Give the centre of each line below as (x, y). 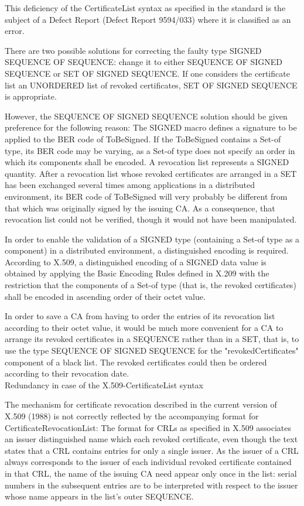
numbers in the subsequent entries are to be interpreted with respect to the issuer (151, 485)
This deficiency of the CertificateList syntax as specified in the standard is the (145, 8)
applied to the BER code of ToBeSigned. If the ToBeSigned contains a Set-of (143, 139)
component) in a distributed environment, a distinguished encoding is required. (147, 250)
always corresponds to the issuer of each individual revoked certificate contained (148, 462)
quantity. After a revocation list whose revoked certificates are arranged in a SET (151, 173)
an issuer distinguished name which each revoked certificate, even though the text (151, 439)
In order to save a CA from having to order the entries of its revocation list (140, 316)
